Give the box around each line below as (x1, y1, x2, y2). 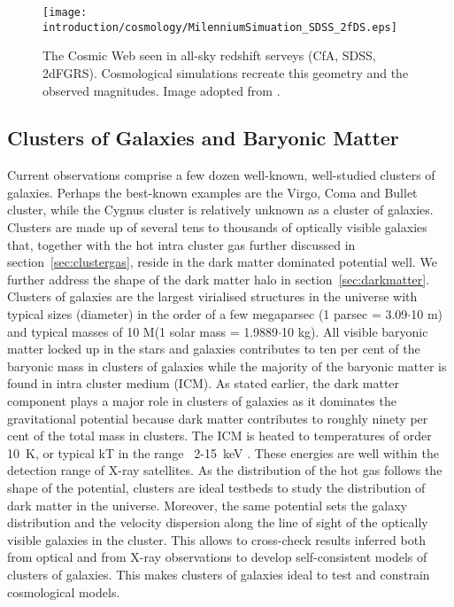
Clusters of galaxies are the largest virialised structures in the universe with (7, 287, 418, 306)
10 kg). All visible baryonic (281, 322, 428, 340)
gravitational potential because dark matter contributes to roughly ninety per (7, 409, 428, 427)
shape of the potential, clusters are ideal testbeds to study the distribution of (7, 478, 426, 496)
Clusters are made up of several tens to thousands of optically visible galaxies (7, 218, 427, 237)
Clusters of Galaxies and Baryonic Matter (7, 124, 399, 152)
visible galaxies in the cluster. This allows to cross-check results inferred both (7, 530, 426, 549)
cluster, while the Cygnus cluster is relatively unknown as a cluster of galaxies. (7, 200, 434, 219)
